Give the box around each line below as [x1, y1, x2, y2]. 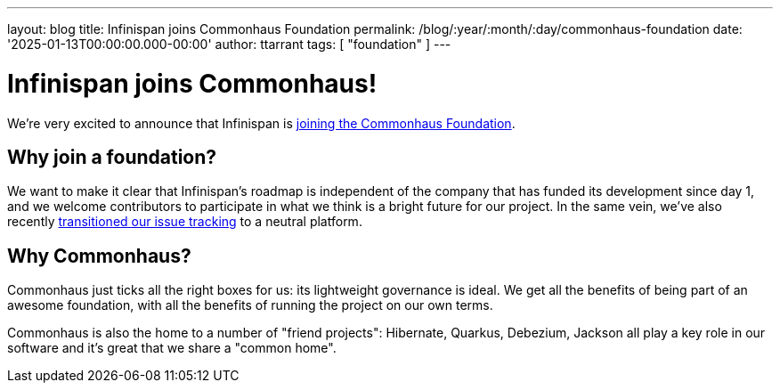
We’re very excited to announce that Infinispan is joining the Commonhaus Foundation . [7, 115, 516, 131]
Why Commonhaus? [7, 244, 191, 267]
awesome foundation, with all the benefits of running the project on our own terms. [7, 297, 493, 313]
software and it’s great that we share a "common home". [7, 340, 337, 356]
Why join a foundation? [7, 145, 217, 168]
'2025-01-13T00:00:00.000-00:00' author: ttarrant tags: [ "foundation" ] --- [7, 37, 451, 52]
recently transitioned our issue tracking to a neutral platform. [7, 214, 362, 230]
